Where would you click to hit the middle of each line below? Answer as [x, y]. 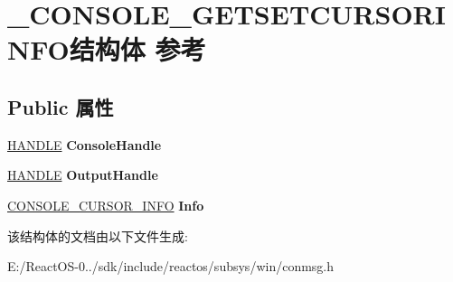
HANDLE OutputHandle [83, 175]
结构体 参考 [137, 49]
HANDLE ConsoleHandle [85, 144]
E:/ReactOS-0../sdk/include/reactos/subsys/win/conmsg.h [171, 266]
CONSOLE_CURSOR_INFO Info [106, 205]
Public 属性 [61, 106]
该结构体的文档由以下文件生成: [98, 235]
